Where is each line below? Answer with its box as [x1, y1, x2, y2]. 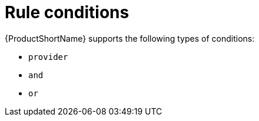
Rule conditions [5, 2, 129, 22]
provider [28, 52, 68, 62]
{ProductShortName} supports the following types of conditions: [5, 33, 255, 43]
